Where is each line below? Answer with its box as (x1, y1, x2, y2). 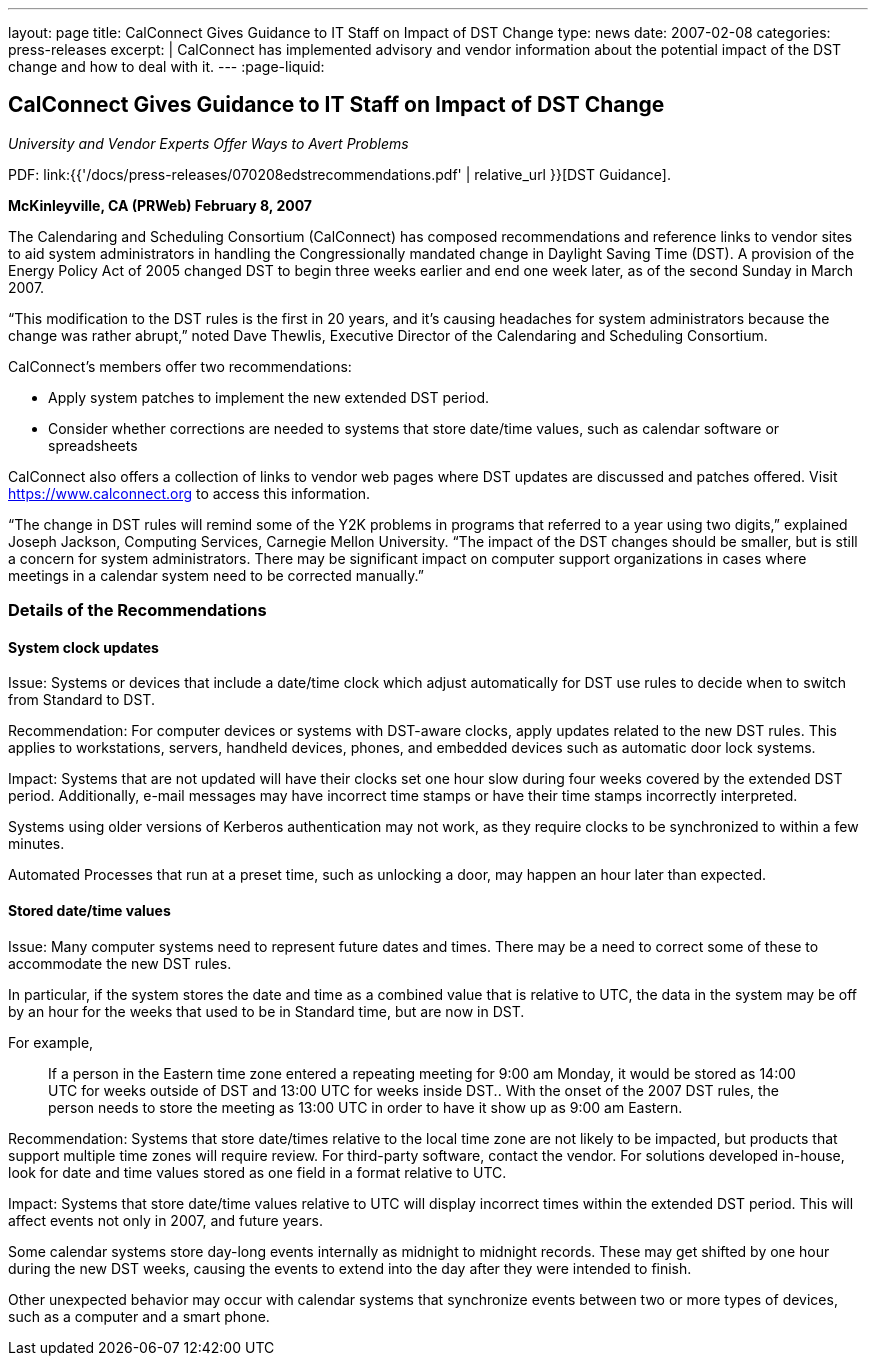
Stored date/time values (8, 902, 171, 920)
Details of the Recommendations (8, 600, 267, 621)
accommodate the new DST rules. (8, 954, 232, 972)
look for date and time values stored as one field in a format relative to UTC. (8, 1163, 507, 1181)
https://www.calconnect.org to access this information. (8, 484, 371, 502)
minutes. (8, 835, 65, 853)
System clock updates (8, 638, 159, 656)
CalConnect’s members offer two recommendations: (8, 357, 352, 375)
